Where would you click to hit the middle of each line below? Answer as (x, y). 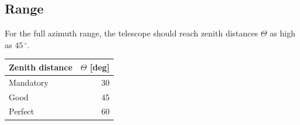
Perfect (22, 111)
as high (282, 33)
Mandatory (29, 82)
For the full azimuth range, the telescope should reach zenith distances (132, 33)
